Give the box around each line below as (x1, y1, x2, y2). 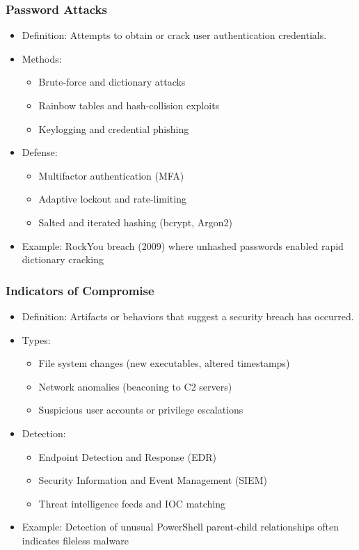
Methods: (22, 51, 62, 65)
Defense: (22, 145, 58, 159)
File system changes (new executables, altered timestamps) (38, 356, 290, 370)
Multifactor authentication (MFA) (38, 168, 184, 182)
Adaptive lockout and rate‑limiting (38, 191, 186, 206)
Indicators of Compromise (6, 281, 154, 299)
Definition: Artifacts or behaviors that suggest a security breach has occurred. (22, 308, 354, 323)
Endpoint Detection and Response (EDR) (38, 449, 216, 464)
